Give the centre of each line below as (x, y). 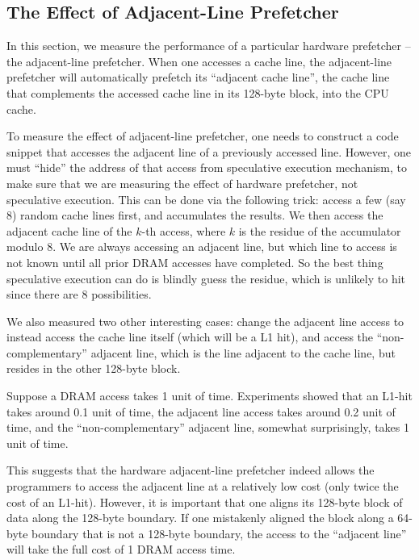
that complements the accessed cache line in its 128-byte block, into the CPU (198, 92)
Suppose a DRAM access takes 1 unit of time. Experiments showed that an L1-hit (209, 396)
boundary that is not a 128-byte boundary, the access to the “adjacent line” (219, 533)
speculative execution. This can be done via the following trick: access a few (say (206, 199)
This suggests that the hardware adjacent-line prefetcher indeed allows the (191, 470)
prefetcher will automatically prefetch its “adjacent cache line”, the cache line (198, 77)
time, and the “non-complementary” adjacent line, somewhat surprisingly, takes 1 (208, 427)
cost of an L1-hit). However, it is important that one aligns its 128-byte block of (205, 501)
